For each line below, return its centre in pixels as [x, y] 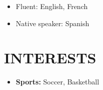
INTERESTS [50, 58]
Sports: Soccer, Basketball [57, 82]
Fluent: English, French [52, 6]
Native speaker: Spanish [52, 23]
